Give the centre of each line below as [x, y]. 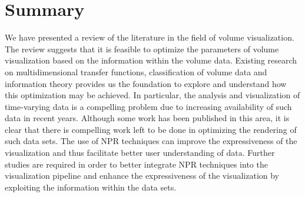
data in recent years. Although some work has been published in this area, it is [147, 118]
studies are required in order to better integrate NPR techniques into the [136, 164]
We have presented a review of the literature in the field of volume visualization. [150, 37]
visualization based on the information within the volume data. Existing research [151, 60]
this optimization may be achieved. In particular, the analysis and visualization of [152, 95]
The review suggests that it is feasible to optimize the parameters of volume [142, 49]
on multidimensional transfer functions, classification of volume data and [136, 71]
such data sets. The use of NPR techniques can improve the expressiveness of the [151, 141]
